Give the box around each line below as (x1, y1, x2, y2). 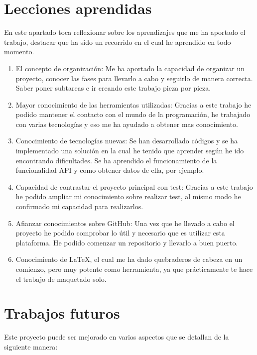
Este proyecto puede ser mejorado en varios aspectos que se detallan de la (4, 332, 229, 342)
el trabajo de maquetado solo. (15, 273, 107, 284)
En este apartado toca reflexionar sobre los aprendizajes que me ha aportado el (4, 27, 246, 37)
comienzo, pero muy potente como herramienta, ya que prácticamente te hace (15, 264, 253, 274)
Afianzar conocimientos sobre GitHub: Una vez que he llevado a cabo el (15, 218, 235, 228)
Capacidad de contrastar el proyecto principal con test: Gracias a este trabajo (15, 181, 253, 192)
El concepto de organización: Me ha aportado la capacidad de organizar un (15, 63, 245, 73)
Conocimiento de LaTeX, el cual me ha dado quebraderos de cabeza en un (15, 254, 243, 264)
